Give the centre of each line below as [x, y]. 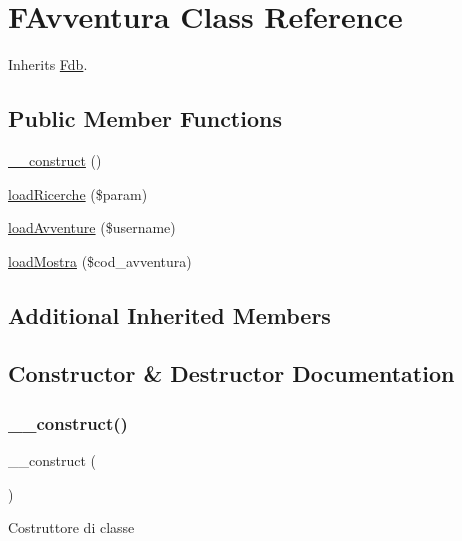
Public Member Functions [145, 118]
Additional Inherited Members [169, 314]
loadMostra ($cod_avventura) [100, 260]
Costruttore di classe [71, 527]
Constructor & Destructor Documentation [231, 373]
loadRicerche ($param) [78, 193]
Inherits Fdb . [48, 64]
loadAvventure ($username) [92, 227]
